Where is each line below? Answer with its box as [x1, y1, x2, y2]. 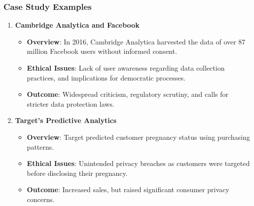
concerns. [27, 194, 55, 204]
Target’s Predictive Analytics [15, 115, 117, 125]
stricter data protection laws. [27, 98, 114, 109]
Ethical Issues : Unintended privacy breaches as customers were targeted [27, 158, 250, 168]
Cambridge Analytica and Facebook [15, 20, 140, 30]
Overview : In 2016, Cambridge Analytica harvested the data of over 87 [27, 36, 246, 46]
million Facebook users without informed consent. [27, 46, 177, 56]
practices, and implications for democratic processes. [27, 72, 185, 82]
